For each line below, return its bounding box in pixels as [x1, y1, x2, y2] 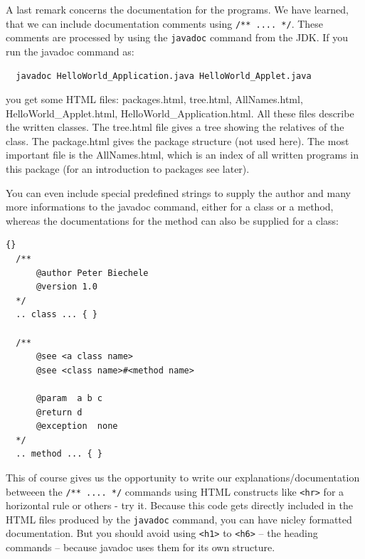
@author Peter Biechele [36, 267, 149, 278]
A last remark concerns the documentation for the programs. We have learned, [6, 2, 349, 16]
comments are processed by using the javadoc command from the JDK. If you [6, 30, 349, 45]
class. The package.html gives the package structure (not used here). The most [6, 133, 349, 148]
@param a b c [36, 393, 103, 403]
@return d [36, 407, 83, 417]
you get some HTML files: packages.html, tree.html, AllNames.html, [6, 92, 303, 107]
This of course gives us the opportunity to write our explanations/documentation [6, 469, 360, 484]
